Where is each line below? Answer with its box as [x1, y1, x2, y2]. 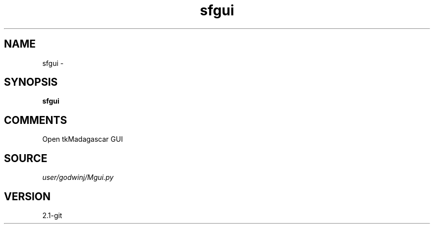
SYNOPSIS [4, 76, 58, 89]
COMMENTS [4, 114, 67, 126]
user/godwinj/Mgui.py [42, 173, 114, 182]
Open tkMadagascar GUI [42, 135, 123, 144]
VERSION [4, 190, 51, 203]
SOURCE [4, 152, 48, 165]
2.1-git [42, 211, 62, 220]
